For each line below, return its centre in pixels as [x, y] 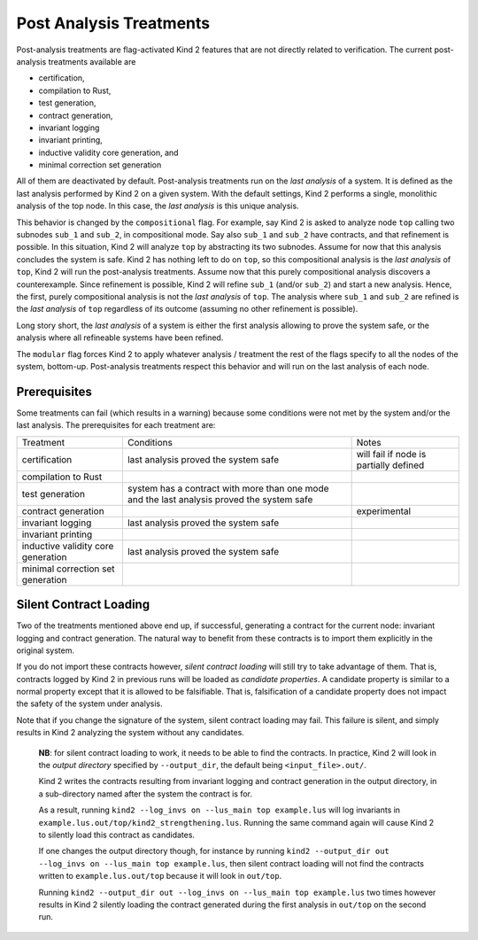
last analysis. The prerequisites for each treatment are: [116, 425]
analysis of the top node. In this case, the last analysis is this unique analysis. [158, 206]
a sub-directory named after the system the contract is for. [145, 794]
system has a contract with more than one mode [228, 488]
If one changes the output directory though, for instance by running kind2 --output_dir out [214, 851]
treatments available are [92, 61]
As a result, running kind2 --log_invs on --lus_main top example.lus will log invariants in [220, 810]
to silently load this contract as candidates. [116, 835]
